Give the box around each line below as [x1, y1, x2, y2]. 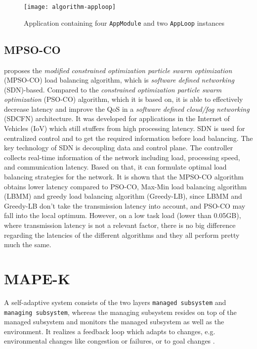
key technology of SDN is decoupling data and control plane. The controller [4, 142, 233, 153]
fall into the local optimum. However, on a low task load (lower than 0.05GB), [4, 210, 241, 220]
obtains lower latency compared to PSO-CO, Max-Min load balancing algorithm [4, 181, 247, 191]
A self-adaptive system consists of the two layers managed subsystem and [4, 297, 226, 307]
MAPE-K [4, 268, 71, 288]
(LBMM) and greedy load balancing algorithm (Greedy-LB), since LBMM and [4, 191, 242, 201]
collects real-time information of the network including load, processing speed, [4, 152, 240, 162]
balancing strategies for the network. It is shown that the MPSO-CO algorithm [4, 172, 244, 182]
